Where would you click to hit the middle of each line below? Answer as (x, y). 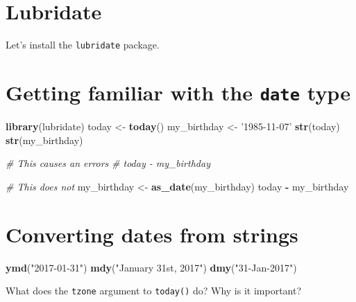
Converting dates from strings (152, 234)
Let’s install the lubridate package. (83, 45)
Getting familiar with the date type (178, 92)
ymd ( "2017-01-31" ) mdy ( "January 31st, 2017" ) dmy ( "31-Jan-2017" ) (151, 267)
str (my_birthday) (44, 140)
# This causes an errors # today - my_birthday (108, 163)
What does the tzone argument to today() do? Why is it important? (154, 291)
